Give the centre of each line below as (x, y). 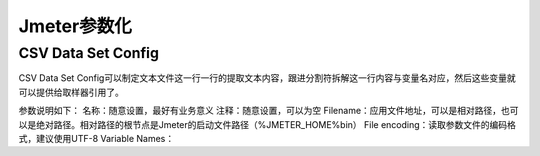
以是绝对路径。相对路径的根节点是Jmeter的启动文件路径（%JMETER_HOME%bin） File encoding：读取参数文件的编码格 (267, 124)
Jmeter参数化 (75, 26)
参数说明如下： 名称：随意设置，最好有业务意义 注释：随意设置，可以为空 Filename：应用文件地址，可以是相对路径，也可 (268, 111)
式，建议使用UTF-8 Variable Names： (96, 138)
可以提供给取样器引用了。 (71, 92)
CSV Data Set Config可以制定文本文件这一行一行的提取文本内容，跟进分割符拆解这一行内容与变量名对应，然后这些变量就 (267, 78)
